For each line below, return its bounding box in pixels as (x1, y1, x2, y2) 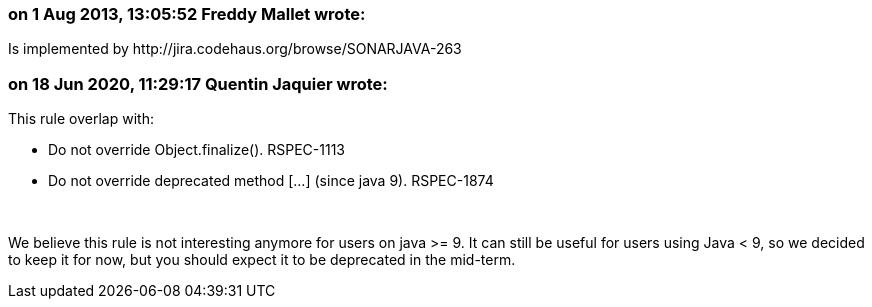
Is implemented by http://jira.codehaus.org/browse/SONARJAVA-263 (8, 40, 462, 58)
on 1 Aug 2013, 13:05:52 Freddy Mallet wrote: (8, 4, 366, 24)
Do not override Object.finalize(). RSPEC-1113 (48, 141, 346, 159)
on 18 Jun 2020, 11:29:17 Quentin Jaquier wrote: (8, 73, 388, 94)
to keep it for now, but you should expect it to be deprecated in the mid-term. (8, 251, 516, 269)
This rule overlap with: (8, 110, 154, 128)
